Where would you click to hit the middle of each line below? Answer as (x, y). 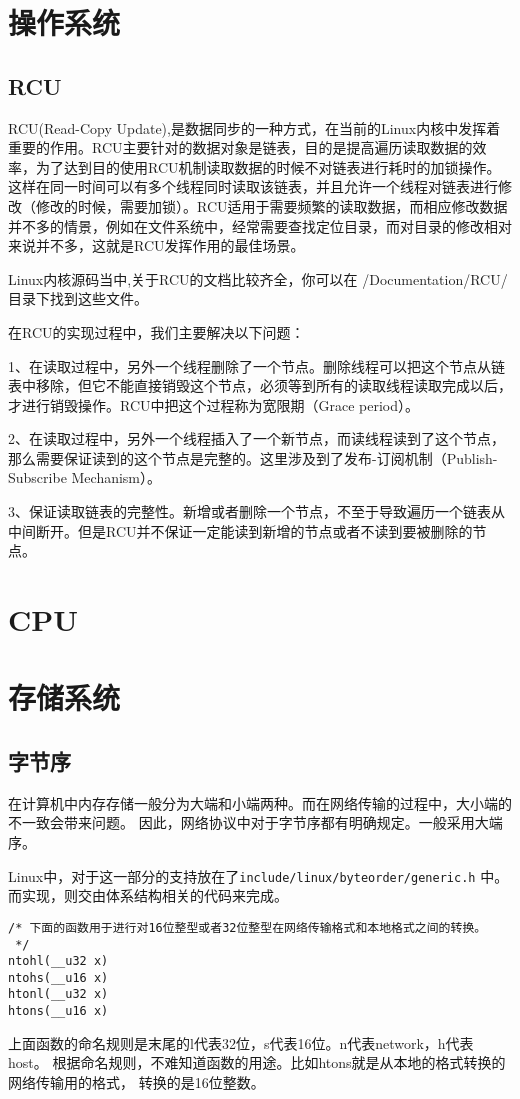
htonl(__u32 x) (58, 994)
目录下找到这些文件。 (78, 298)
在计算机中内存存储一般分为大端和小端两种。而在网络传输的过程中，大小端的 (260, 802)
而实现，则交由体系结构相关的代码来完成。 (148, 895)
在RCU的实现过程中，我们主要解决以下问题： (156, 331)
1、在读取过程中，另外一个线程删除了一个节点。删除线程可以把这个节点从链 (256, 365)
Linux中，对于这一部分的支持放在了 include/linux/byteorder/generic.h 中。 (258, 875)
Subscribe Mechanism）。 (85, 477)
